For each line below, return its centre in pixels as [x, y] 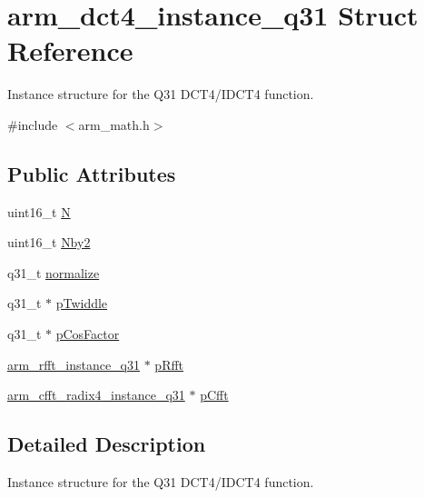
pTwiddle [82, 303]
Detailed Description [107, 444]
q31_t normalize [54, 272]
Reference [70, 50]
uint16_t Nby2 [49, 242]
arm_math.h [114, 124]
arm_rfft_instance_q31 [74, 364]
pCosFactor [88, 334]
